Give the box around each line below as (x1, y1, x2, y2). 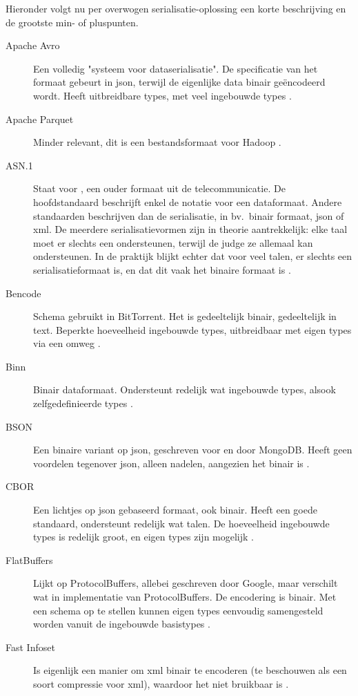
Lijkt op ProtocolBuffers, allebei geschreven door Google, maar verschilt (33, 576, 338, 590)
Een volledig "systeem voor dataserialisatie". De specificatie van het (33, 61, 318, 75)
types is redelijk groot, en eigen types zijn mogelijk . (33, 529, 254, 544)
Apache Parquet (6, 111, 74, 126)
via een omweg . (33, 336, 101, 350)
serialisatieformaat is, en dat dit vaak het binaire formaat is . (33, 262, 291, 276)
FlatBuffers (6, 552, 53, 567)
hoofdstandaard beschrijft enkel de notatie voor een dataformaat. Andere (33, 194, 342, 209)
